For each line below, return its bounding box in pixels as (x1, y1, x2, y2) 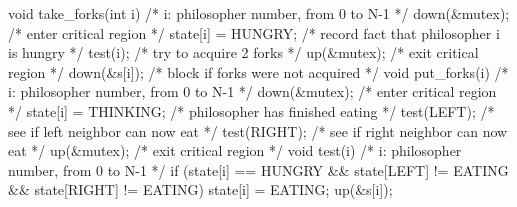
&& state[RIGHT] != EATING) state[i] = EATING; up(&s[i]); (8, 179, 393, 200)
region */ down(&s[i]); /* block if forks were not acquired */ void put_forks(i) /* (8, 61, 509, 82)
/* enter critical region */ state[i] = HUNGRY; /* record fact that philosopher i (8, 22, 500, 43)
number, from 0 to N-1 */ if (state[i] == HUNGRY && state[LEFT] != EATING (8, 159, 509, 180)
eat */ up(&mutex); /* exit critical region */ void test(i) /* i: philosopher (8, 140, 462, 161)
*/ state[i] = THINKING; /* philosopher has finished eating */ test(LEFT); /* (8, 100, 495, 121)
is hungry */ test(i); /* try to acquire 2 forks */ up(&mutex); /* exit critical (8, 42, 479, 63)
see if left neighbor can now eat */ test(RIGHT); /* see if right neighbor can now (8, 120, 508, 141)
